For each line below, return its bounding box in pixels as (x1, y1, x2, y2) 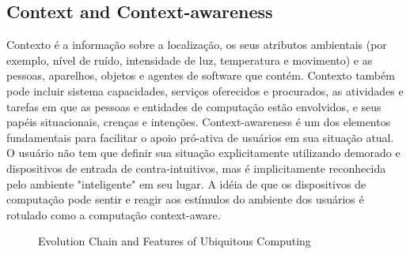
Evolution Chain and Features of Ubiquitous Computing (38, 233, 311, 249)
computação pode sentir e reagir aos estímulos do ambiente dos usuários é (6, 191, 364, 207)
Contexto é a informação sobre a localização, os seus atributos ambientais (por (6, 36, 387, 53)
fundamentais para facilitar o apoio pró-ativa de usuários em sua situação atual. (6, 129, 394, 145)
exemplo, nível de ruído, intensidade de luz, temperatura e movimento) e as (6, 51, 373, 68)
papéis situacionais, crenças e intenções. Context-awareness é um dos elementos (6, 114, 391, 130)
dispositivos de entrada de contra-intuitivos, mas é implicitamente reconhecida (6, 159, 386, 176)
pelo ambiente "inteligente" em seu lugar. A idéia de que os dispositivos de (6, 175, 366, 192)
